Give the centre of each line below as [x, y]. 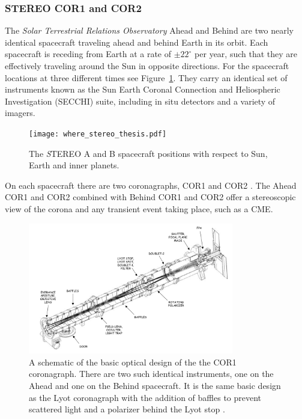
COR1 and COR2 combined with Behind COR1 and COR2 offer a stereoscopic [150, 197]
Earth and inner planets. [74, 165]
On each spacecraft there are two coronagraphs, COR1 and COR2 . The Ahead [151, 185]
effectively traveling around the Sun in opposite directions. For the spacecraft [147, 66]
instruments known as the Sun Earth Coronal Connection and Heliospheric [143, 89]
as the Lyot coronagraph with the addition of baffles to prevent [145, 397]
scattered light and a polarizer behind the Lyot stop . [127, 409]
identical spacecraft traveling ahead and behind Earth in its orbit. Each [137, 42]
